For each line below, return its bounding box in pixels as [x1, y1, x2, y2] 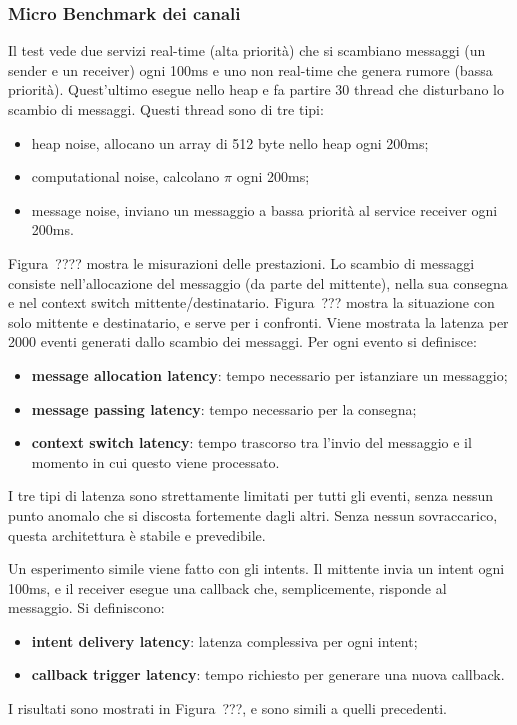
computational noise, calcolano [31, 166, 220, 187]
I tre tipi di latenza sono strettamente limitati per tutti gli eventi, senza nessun [8, 485, 494, 506]
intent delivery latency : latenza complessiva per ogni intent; [31, 630, 418, 651]
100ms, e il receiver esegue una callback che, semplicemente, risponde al [8, 577, 447, 598]
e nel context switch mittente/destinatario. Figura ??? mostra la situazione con [8, 292, 495, 313]
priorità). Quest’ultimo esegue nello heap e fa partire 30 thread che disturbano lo [8, 79, 504, 100]
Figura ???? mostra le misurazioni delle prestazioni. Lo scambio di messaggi [8, 252, 475, 273]
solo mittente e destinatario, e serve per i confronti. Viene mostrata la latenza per [8, 311, 509, 332]
